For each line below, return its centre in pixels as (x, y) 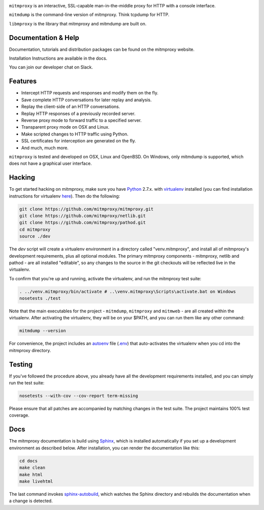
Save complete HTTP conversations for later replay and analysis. (86, 100)
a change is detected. (31, 501)
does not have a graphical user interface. (51, 163)
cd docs (28, 461)
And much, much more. (45, 148)
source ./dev (35, 236)
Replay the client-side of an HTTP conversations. (71, 107)
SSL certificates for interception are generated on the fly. (79, 141)
